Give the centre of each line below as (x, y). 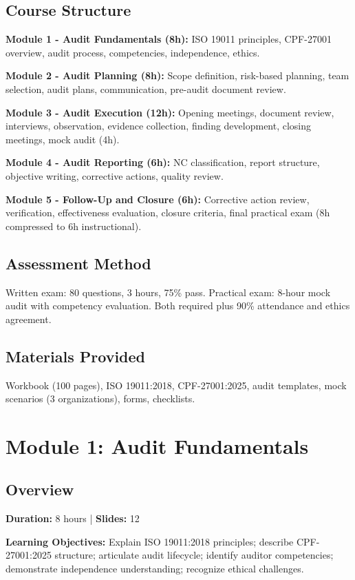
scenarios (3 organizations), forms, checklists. (100, 398)
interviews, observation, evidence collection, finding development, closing (159, 126)
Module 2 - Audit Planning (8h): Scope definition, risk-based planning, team (177, 75)
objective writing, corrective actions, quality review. (115, 175)
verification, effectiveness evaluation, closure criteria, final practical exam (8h (168, 213)
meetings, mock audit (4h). (63, 139)
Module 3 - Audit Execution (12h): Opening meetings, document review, (170, 112)
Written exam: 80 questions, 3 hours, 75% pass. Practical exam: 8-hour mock (168, 292)
